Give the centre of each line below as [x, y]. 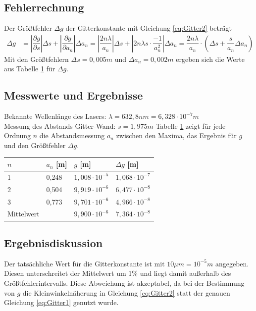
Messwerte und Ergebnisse [74, 95]
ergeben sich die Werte [210, 59]
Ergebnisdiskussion [53, 242]
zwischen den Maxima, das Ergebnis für [176, 135]
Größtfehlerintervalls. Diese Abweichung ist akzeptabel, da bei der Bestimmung [124, 283]
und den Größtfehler [35, 145]
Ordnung [18, 135]
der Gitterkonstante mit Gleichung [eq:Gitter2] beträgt [149, 28]
